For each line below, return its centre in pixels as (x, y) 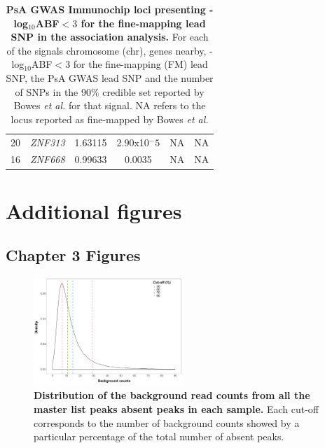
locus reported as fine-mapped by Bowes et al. (110, 119)
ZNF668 (48, 159)
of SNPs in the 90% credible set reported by (110, 91)
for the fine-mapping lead (143, 23)
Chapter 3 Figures (73, 255)
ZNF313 (48, 142)
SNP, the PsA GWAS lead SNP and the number (110, 77)
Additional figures (94, 210)
